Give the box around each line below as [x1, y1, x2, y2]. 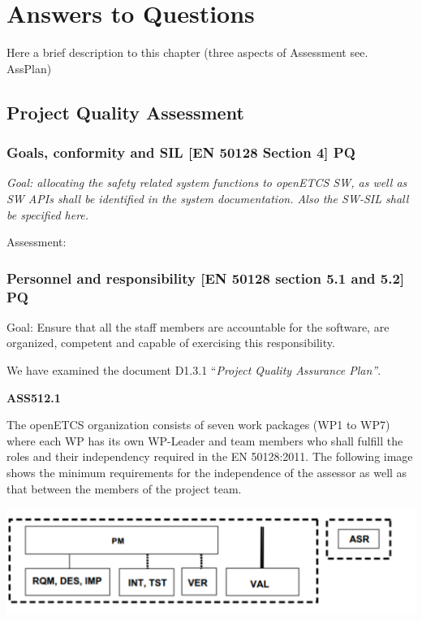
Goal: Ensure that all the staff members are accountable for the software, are [6, 318, 390, 335]
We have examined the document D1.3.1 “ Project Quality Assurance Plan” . [6, 362, 381, 379]
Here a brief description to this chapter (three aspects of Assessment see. [6, 44, 368, 61]
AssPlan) [6, 59, 52, 76]
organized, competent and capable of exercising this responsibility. [6, 334, 335, 351]
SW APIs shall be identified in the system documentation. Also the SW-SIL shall [6, 189, 409, 206]
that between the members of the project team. [6, 480, 242, 497]
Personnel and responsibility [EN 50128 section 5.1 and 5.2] [6, 267, 405, 288]
